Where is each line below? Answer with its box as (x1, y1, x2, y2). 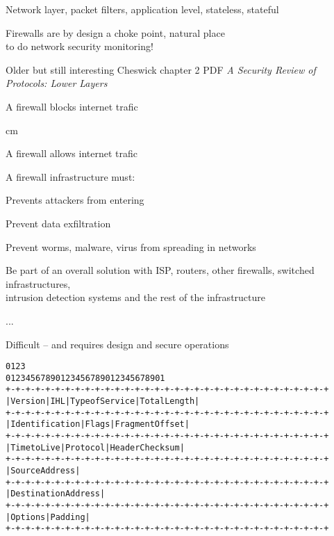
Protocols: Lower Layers (6, 76, 108, 90)
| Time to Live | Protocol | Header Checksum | (6, 442, 185, 453)
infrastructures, (6, 276, 71, 291)
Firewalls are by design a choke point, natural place (6, 25, 225, 40)
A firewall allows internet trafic (6, 146, 137, 161)
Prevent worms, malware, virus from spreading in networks (6, 239, 256, 254)
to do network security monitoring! (6, 39, 153, 54)
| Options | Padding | (6, 512, 90, 522)
